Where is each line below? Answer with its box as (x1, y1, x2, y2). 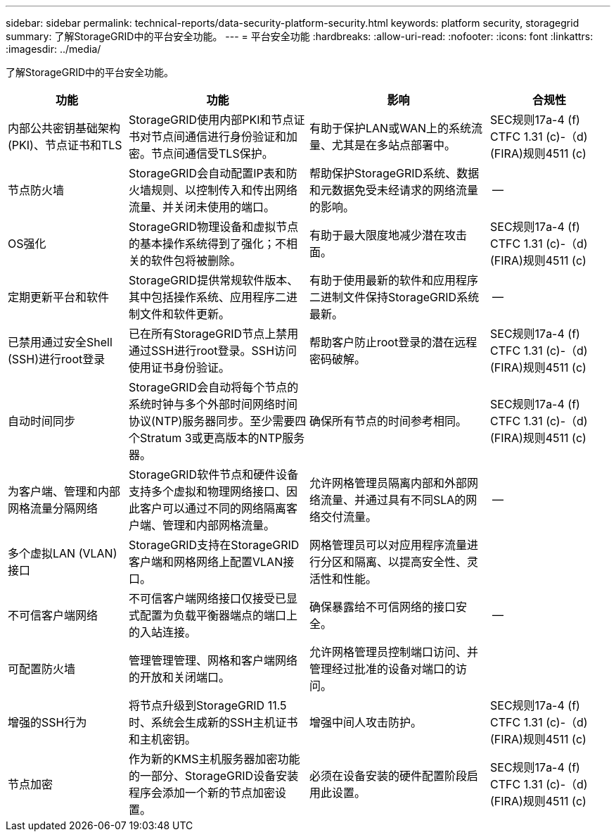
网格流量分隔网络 (8, 501, 98, 515)
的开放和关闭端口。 (129, 670, 231, 684)
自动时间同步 (8, 414, 76, 428)
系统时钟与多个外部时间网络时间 (129, 397, 298, 411)
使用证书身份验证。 (129, 360, 231, 375)
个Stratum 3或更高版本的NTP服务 (129, 431, 305, 445)
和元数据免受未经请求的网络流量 (309, 183, 479, 197)
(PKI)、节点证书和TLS (8, 138, 122, 152)
